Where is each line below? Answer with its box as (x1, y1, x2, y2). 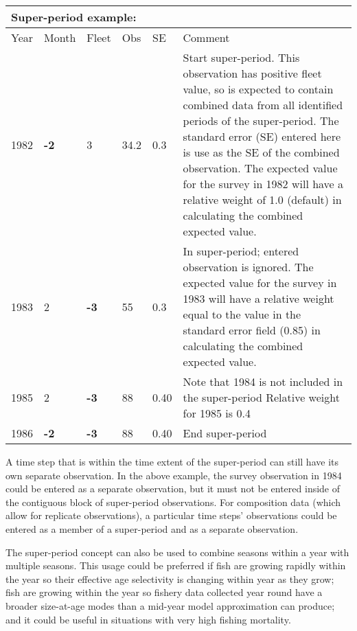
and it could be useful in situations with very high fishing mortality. (5, 612, 291, 626)
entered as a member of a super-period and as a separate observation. (5, 521, 299, 536)
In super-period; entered (183, 243, 299, 259)
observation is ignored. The (183, 259, 314, 275)
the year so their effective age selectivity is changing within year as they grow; (5, 571, 334, 586)
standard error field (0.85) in (183, 322, 321, 338)
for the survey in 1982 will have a (183, 176, 344, 192)
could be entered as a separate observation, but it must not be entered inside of (5, 481, 341, 496)
